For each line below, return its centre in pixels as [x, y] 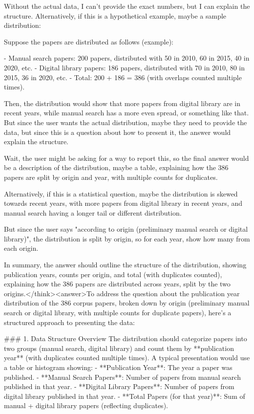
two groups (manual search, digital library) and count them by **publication [119, 348]
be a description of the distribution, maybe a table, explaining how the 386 [116, 167]
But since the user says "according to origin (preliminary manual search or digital [126, 229]
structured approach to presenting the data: [69, 322]
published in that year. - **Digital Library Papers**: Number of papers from [119, 386]
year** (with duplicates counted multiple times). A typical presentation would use [127, 358]
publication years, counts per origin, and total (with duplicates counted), [113, 274]
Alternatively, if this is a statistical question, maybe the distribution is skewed [121, 193]
